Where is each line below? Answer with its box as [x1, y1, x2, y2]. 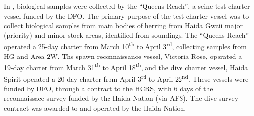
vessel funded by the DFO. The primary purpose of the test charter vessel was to [4, 10, 249, 21]
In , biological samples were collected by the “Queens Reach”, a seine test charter [4, 1, 250, 11]
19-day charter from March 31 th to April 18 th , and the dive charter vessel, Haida [4, 61, 248, 72]
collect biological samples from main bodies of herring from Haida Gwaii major [4, 20, 243, 30]
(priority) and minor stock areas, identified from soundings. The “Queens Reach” [4, 29, 249, 40]
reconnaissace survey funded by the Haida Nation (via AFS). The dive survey [4, 93, 239, 103]
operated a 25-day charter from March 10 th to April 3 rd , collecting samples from [4, 40, 247, 52]
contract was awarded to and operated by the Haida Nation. [4, 102, 186, 113]
